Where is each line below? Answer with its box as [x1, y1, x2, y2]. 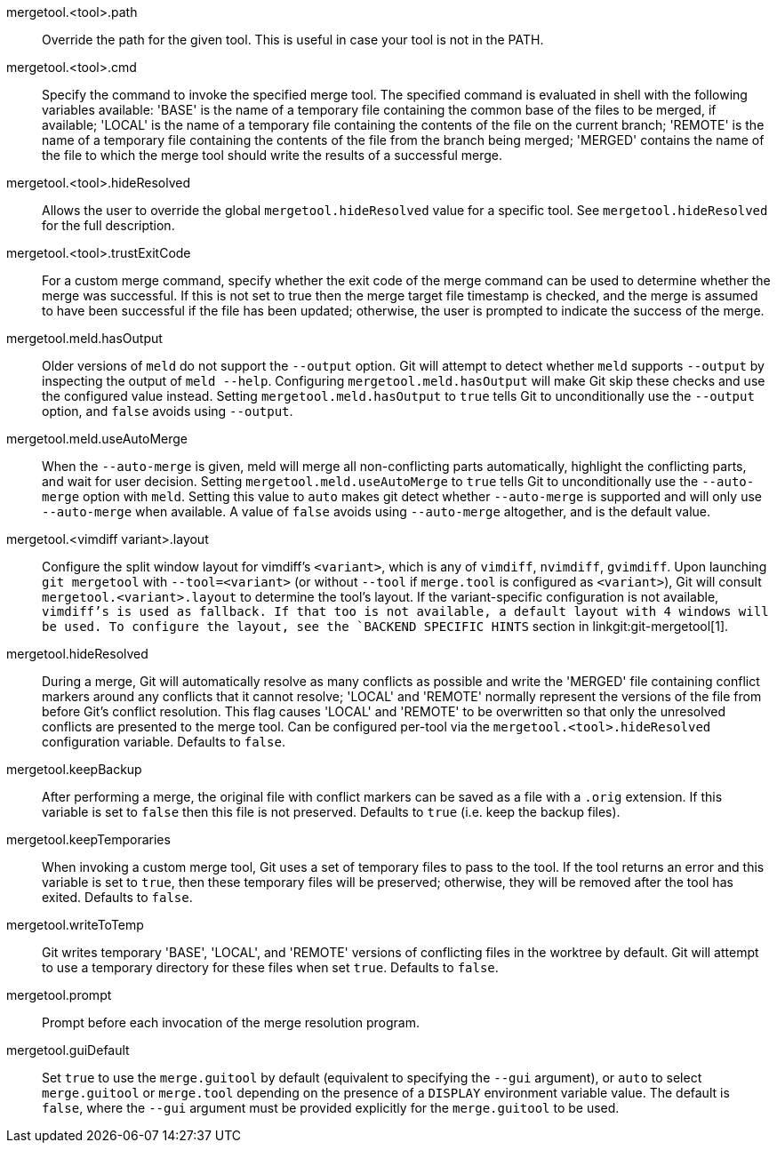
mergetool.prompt [6, 987, 112, 1002]
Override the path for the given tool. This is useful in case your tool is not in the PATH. [42, 32, 544, 47]
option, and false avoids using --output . [42, 403, 293, 419]
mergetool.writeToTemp [6, 917, 144, 932]
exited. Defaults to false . [42, 890, 193, 905]
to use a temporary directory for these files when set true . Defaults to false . [42, 960, 499, 975]
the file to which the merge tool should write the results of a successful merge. [42, 148, 502, 163]
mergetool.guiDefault [6, 1042, 130, 1058]
